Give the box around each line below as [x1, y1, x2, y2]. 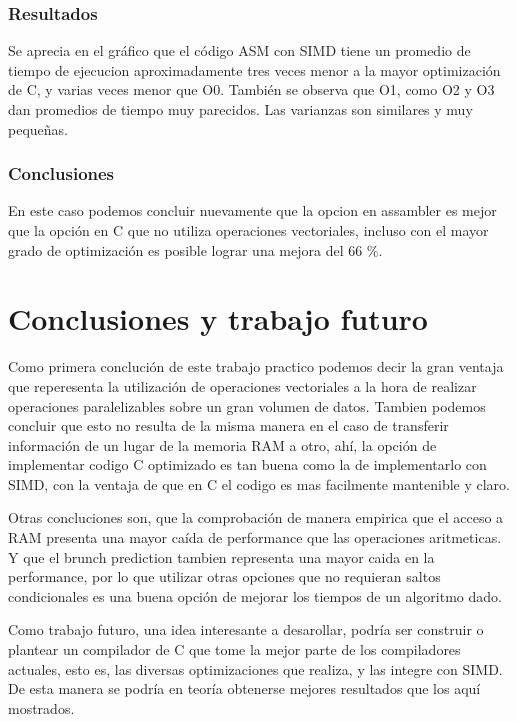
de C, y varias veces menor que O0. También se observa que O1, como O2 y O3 [8, 79, 495, 100]
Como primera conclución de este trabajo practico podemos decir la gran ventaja [8, 356, 504, 377]
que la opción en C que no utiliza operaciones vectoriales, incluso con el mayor [8, 220, 489, 240]
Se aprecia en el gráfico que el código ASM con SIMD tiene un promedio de [8, 40, 471, 61]
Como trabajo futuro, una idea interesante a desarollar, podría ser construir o [8, 619, 484, 640]
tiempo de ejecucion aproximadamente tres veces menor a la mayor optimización [8, 59, 501, 80]
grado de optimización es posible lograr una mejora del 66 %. [8, 239, 383, 260]
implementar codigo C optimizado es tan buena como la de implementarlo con [8, 454, 487, 475]
